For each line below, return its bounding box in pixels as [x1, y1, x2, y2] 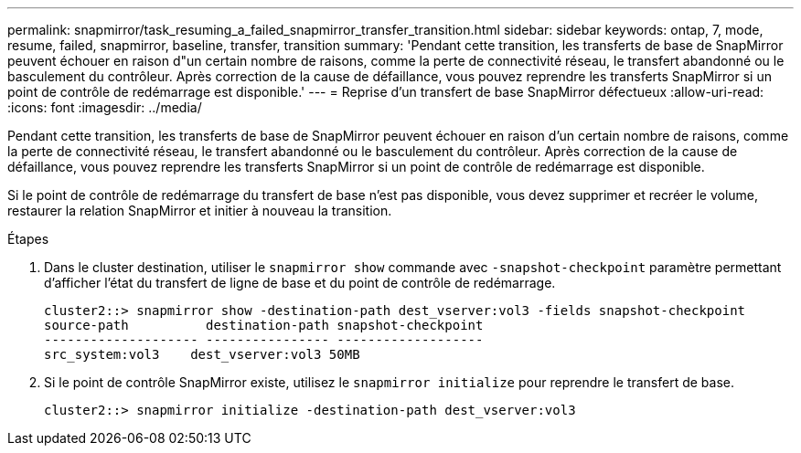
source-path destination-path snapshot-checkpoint [44, 318, 484, 332]
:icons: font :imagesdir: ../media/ [7, 100, 202, 115]
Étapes [7, 231, 49, 247]
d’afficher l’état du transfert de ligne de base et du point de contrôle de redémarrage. [44, 275, 556, 290]
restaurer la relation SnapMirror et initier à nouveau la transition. [7, 203, 392, 218]
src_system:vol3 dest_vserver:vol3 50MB [44, 347, 360, 362]
